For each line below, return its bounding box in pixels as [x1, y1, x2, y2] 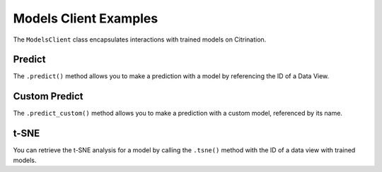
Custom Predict [13, 90, 84, 102]
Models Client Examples [13, 11, 158, 26]
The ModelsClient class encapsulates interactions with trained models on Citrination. [13, 35, 267, 44]
